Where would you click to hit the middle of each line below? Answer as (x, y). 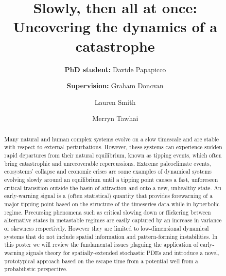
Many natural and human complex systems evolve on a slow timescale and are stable (112, 139)
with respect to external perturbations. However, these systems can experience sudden (113, 147)
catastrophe (115, 46)
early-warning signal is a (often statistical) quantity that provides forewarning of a (108, 196)
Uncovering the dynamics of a (115, 27)
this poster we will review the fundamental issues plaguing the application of (101, 245)
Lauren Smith (115, 102)
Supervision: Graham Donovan (115, 86)
